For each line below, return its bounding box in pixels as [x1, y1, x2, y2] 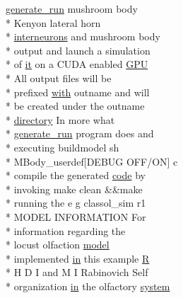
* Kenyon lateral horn [6, 15, 101, 30]
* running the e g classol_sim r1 [6, 195, 146, 210]
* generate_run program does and [6, 126, 154, 141]
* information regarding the [6, 223, 126, 238]
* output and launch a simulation [6, 42, 150, 57]
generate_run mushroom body [6, 1, 138, 16]
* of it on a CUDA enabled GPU [6, 57, 148, 71]
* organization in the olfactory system [6, 278, 170, 293]
